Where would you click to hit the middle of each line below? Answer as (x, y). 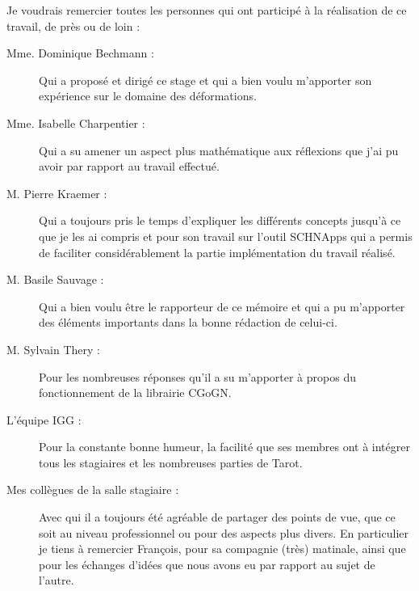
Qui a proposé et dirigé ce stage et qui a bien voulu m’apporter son (205, 80)
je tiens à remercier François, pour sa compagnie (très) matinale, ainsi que (222, 549)
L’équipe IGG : (44, 419)
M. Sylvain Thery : (53, 349)
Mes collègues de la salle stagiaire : (93, 490)
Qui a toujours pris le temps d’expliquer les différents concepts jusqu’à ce (220, 220)
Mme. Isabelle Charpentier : (76, 122)
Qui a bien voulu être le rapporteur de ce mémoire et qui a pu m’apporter (222, 306)
